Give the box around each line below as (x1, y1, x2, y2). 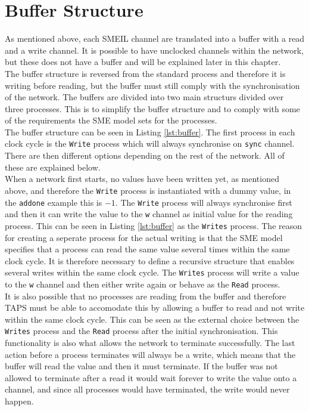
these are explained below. (5, 160, 101, 173)
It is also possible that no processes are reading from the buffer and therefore (5, 289, 286, 302)
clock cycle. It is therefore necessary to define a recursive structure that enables (5, 254, 295, 267)
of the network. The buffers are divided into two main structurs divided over (5, 91, 284, 103)
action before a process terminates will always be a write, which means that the (5, 348, 296, 360)
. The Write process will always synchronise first (115, 196, 292, 208)
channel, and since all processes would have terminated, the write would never (5, 383, 290, 395)
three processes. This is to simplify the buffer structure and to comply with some (5, 102, 300, 115)
